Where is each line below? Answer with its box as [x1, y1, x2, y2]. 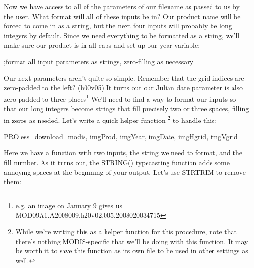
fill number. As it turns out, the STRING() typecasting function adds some [4, 157, 230, 168]
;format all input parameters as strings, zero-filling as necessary [4, 56, 194, 66]
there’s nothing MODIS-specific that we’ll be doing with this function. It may [15, 236, 248, 246]
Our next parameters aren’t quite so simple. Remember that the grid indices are [4, 73, 244, 83]
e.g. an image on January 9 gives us [15, 200, 122, 210]
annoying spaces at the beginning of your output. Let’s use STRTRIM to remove [4, 167, 246, 177]
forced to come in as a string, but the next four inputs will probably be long [4, 21, 232, 31]
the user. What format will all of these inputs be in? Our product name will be [4, 11, 241, 21]
